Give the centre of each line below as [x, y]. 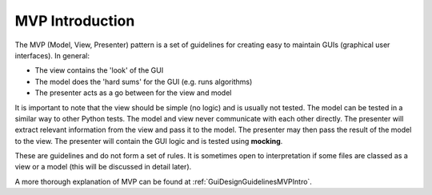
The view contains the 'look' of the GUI [99, 70]
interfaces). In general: [52, 55]
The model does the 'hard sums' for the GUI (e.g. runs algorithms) [144, 82]
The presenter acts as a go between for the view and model [133, 93]
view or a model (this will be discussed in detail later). [103, 167]
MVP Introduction [75, 21]
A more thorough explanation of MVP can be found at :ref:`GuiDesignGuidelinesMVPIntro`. [163, 181]
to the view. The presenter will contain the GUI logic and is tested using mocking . [149, 141]
